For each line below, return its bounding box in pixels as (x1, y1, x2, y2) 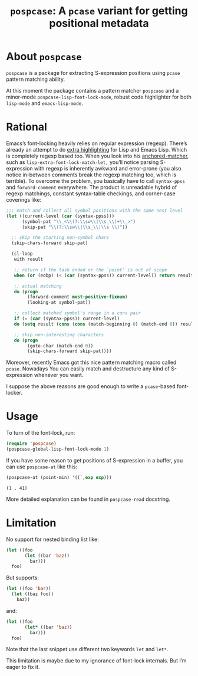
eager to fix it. (6, 664, 40, 671)
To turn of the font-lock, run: (6, 429, 75, 437)
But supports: (6, 574, 39, 582)
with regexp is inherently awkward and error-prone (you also (34, 165, 181, 172)
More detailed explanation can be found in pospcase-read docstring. (6, 495, 171, 503)
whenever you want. (34, 372, 84, 379)
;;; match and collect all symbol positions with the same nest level (6, 208, 183, 214)
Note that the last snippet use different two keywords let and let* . (6, 646, 169, 653)
